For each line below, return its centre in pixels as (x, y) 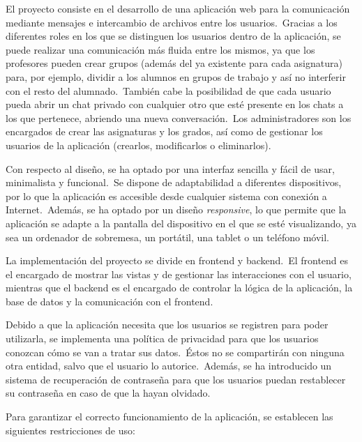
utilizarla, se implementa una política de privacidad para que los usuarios (162, 338)
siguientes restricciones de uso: (70, 430)
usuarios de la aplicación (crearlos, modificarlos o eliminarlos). (138, 145)
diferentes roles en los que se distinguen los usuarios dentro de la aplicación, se (173, 36)
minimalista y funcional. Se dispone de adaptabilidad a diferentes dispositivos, (174, 182)
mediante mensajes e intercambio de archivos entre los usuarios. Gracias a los (172, 22)
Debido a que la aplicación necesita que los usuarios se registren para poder (167, 325)
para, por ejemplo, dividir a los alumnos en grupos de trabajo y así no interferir (176, 76)
